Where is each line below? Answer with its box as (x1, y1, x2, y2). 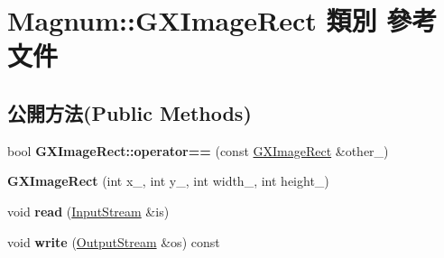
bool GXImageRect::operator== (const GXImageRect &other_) (7, 141, 389, 160)
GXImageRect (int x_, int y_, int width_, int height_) (7, 171, 329, 190)
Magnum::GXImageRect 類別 (7, 2, 377, 39)
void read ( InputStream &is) (7, 201, 170, 220)
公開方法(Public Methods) (7, 98, 252, 126)
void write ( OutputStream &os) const (7, 232, 220, 251)
